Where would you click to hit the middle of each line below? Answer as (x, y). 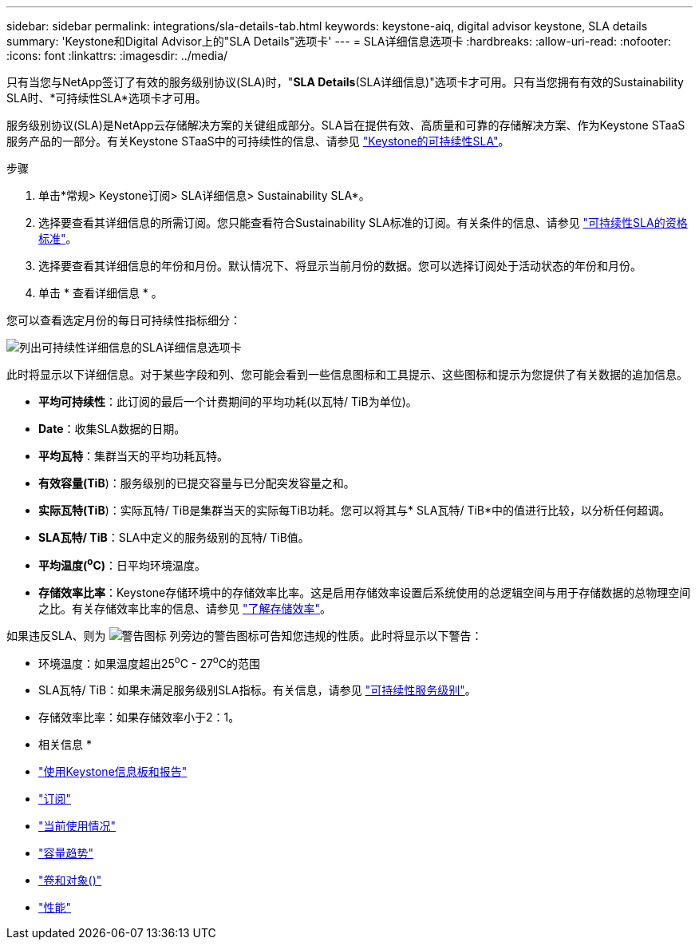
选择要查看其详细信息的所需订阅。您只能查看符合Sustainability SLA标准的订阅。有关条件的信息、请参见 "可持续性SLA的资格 (363, 223)
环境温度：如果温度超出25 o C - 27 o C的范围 (150, 662)
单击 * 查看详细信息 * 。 (101, 293)
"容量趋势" (66, 853)
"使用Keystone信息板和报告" (113, 772)
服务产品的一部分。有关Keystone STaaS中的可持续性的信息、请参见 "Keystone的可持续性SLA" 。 (258, 141)
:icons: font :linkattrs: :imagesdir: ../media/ (117, 56)
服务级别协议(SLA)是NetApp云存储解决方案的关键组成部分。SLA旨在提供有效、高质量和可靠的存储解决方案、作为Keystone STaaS (346, 125)
